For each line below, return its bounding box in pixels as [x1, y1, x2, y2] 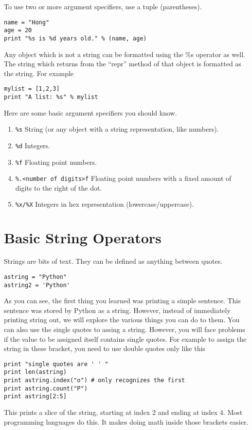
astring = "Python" [4, 273, 67, 280]
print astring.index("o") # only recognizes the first [4, 377, 185, 384]
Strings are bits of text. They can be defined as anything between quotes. [4, 256, 223, 266]
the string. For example [4, 68, 74, 78]
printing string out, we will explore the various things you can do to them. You [4, 314, 240, 325]
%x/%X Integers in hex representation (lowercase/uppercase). [15, 199, 194, 209]
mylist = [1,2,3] [4, 85, 60, 93]
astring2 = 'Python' [4, 281, 71, 289]
